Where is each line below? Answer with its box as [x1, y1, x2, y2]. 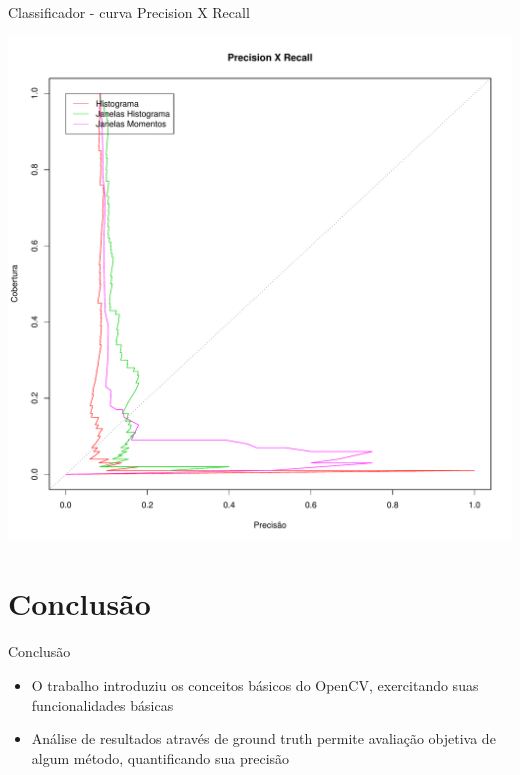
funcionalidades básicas [31, 694, 174, 715]
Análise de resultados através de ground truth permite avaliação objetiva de [31, 728, 496, 749]
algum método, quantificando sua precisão [31, 747, 290, 768]
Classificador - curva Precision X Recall [8, 2, 250, 22]
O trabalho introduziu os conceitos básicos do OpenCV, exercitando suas [31, 674, 479, 695]
